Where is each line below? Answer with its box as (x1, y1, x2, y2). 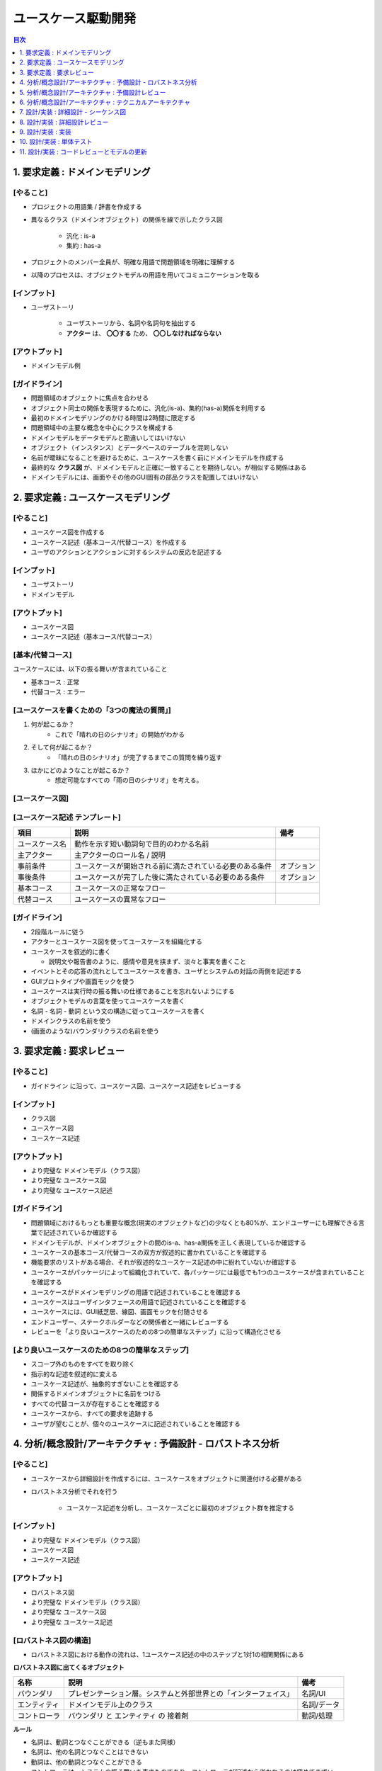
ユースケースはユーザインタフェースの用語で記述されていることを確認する (30, 1297, 247, 1306)
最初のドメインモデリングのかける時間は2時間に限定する (30, 413, 196, 421)
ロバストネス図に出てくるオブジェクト (13, 1663, 125, 1672)
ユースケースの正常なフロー (74, 883, 166, 893)
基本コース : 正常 (30, 677, 80, 686)
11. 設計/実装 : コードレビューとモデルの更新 (19, 147, 148, 156)
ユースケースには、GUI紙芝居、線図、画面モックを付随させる (30, 1308, 209, 1316)
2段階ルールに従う (30, 927, 85, 936)
